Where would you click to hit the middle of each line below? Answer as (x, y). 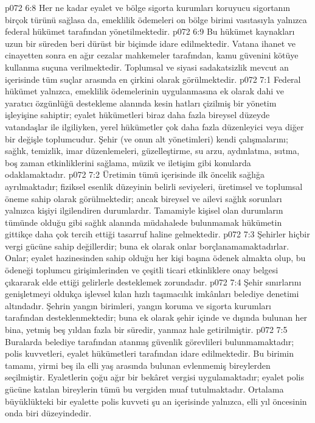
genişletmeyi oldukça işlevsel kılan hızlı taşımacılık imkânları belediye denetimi (152, 294)
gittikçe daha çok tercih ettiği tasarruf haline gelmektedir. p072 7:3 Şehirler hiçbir (157, 234)
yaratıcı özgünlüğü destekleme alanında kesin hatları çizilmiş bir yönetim (141, 103)
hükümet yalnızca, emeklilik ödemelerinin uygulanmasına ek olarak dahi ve (145, 91)
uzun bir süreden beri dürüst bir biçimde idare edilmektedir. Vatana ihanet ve (151, 43)
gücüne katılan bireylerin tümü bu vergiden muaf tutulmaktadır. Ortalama (144, 389)
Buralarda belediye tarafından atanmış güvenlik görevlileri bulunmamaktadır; (150, 341)
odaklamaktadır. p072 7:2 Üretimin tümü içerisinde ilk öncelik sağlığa (135, 174)
